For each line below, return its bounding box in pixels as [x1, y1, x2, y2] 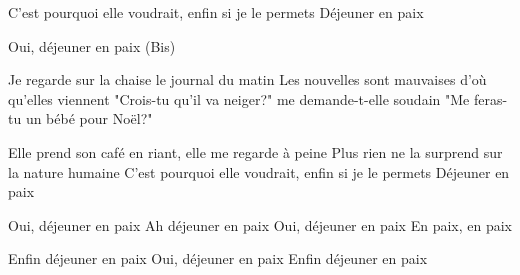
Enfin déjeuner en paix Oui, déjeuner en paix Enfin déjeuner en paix [8, 248, 428, 269]
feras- [473, 88, 508, 109]
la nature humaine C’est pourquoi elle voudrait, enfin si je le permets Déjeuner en [8, 161, 510, 182]
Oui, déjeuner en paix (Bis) [8, 35, 176, 56]
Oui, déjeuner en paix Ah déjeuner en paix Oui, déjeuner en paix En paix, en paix [8, 214, 512, 235]
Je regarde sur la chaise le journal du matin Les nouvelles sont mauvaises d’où [8, 69, 487, 90]
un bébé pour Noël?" [25, 108, 153, 129]
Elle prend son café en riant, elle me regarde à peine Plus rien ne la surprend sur [8, 141, 503, 162]
